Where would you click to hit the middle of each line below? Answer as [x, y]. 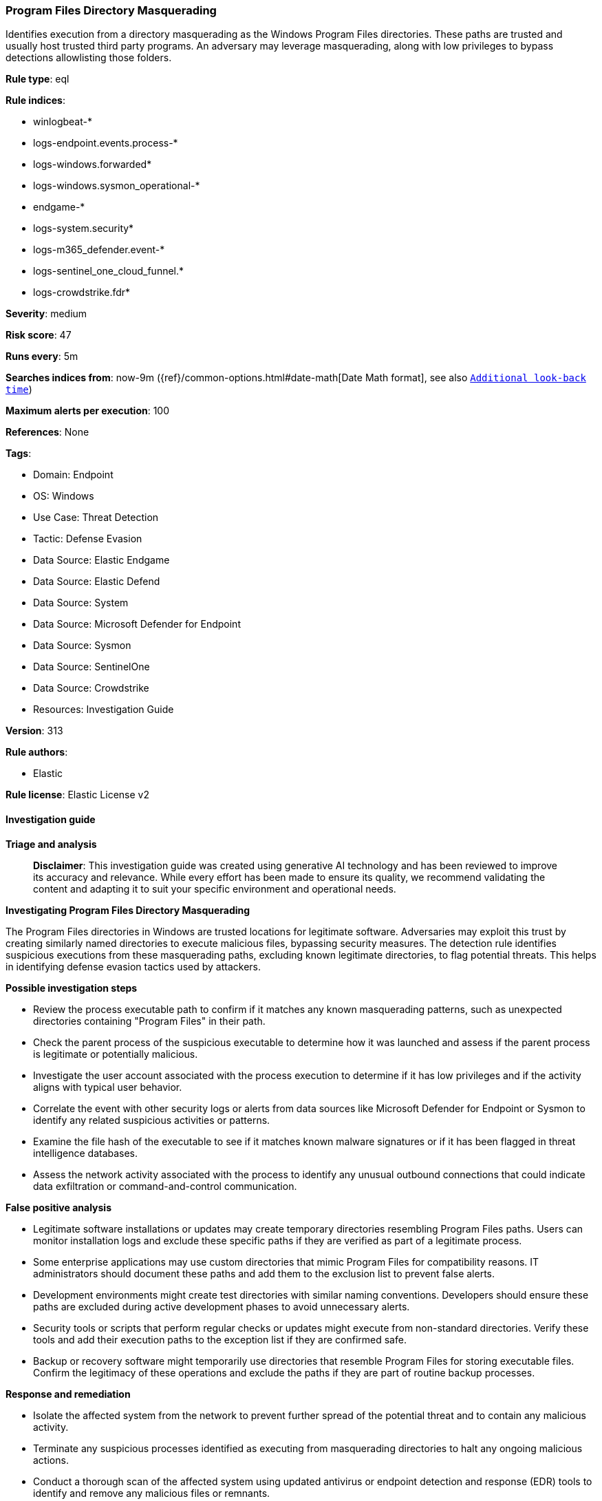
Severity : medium [46, 314]
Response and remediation [68, 1394]
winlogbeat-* [63, 122]
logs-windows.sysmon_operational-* [117, 186]
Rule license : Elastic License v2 [77, 795]
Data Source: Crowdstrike [91, 688]
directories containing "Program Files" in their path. [149, 1021]
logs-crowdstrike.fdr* [82, 292]
